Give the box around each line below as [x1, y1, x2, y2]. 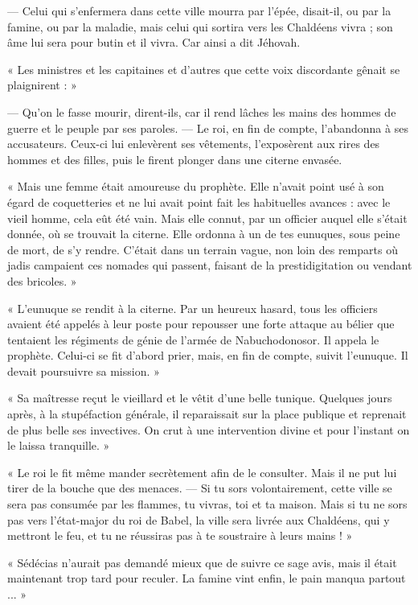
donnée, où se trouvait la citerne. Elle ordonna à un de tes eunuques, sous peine [7, 225, 400, 242]
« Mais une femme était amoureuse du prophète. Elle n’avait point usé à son [7, 178, 384, 195]
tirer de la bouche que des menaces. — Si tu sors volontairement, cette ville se [7, 479, 392, 496]
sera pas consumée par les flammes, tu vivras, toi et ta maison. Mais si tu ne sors [7, 496, 408, 512]
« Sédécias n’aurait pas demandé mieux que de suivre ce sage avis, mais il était [7, 554, 397, 570]
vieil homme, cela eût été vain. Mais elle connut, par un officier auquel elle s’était [7, 209, 408, 226]
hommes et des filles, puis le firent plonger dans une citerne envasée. [7, 150, 342, 167]
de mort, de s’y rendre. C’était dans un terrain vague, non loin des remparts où [7, 241, 398, 257]
